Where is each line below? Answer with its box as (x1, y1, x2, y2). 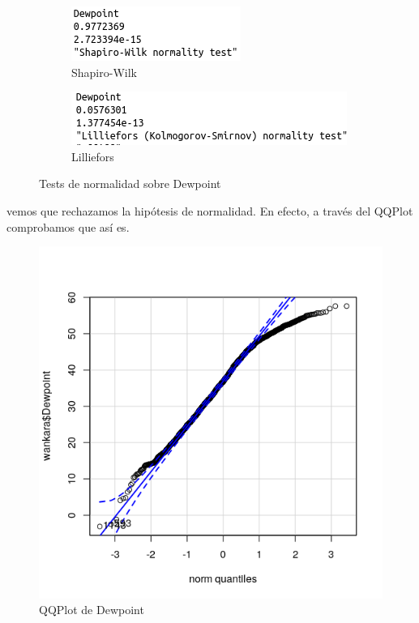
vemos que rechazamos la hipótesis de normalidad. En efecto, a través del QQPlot (6, 202, 413, 219)
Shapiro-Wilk (71, 63, 137, 80)
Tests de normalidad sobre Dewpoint (39, 175, 221, 192)
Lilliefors (71, 147, 114, 164)
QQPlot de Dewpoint (39, 601, 144, 618)
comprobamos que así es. (6, 218, 130, 235)
